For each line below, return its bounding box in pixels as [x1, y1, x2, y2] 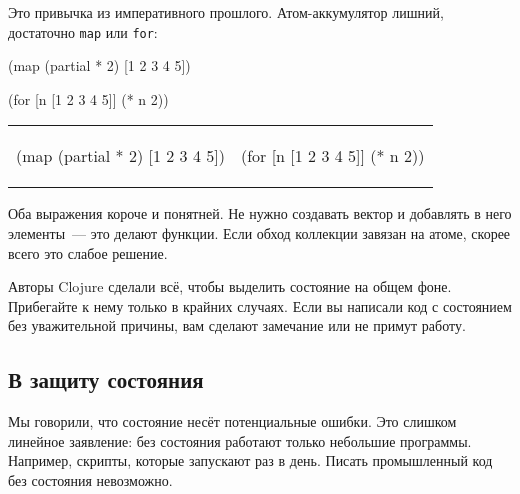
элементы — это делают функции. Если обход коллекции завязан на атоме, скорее [8, 223, 511, 244]
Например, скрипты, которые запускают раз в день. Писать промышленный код [8, 450, 493, 471]
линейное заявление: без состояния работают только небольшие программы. [8, 430, 472, 451]
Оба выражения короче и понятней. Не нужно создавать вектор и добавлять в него [8, 203, 512, 224]
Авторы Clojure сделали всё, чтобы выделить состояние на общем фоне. [8, 276, 452, 297]
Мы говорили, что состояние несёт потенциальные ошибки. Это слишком [8, 411, 457, 432]
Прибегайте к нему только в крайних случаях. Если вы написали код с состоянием [8, 295, 512, 316]
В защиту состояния [8, 364, 204, 395]
